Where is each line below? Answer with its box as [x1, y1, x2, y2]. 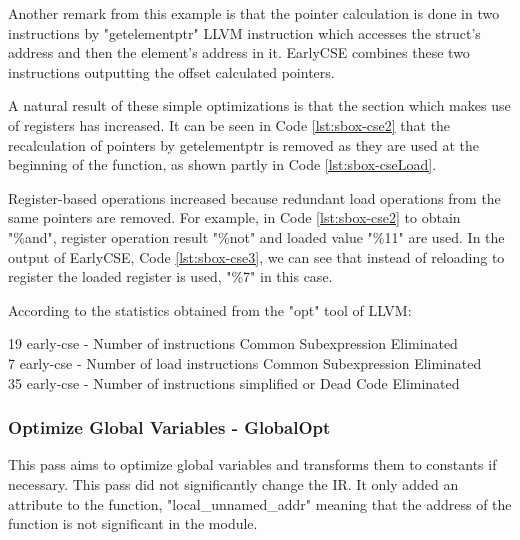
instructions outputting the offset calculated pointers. [8, 61, 335, 82]
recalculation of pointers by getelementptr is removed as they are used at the [8, 134, 480, 155]
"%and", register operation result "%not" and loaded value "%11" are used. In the [8, 226, 505, 247]
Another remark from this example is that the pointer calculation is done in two [8, 3, 500, 23]
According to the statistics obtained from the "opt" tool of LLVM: [8, 299, 412, 320]
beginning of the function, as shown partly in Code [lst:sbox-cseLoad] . [8, 154, 437, 175]
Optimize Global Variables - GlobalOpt [8, 415, 331, 440]
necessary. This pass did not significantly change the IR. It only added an [8, 473, 459, 494]
